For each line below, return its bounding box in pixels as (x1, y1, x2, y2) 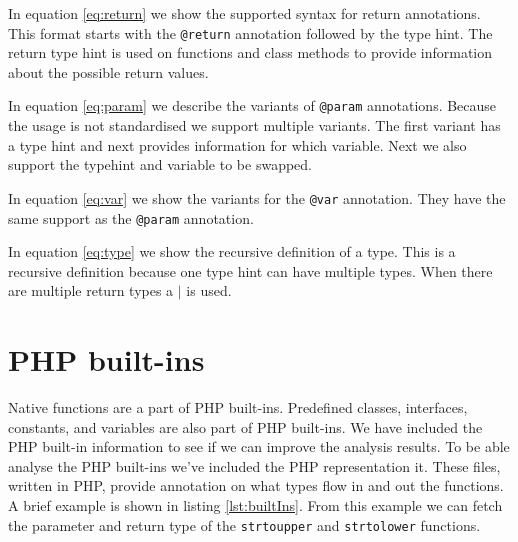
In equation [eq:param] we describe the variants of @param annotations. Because (8, 95, 497, 116)
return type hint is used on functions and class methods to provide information (8, 42, 493, 63)
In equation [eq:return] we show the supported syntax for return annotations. (8, 3, 481, 23)
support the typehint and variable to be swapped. (8, 154, 312, 175)
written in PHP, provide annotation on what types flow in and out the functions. (8, 475, 504, 496)
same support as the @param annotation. (8, 207, 254, 228)
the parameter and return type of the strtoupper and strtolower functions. (8, 514, 481, 535)
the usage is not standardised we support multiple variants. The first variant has (8, 115, 501, 136)
